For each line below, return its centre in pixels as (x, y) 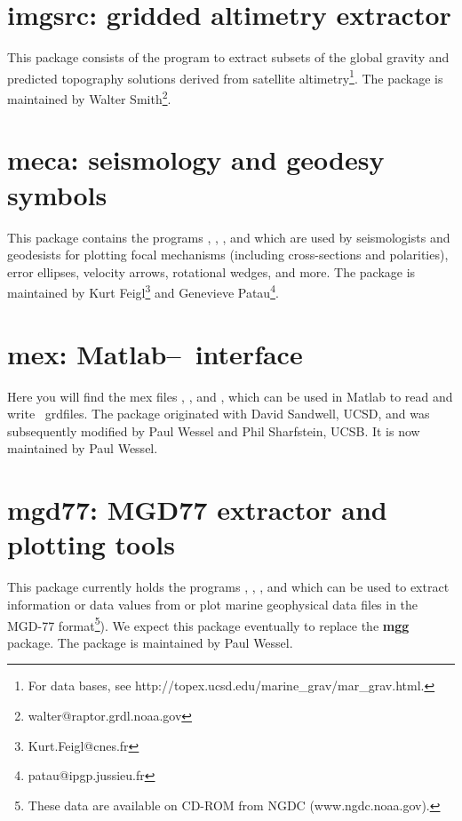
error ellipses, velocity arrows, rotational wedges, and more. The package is (211, 271)
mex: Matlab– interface (155, 353)
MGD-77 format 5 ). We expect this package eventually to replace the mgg (208, 624)
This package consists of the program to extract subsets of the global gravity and (228, 57)
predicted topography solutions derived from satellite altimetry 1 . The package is (225, 76)
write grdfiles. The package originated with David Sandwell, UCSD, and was (219, 414)
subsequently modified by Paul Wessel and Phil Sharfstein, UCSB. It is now (214, 430)
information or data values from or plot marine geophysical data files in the (213, 604)
